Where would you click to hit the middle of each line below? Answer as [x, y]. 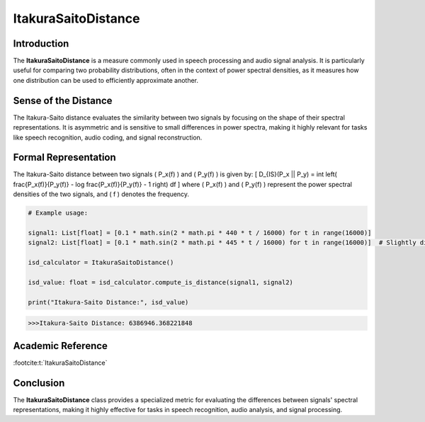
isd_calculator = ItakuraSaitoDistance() [101, 263]
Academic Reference [60, 346]
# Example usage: [58, 213]
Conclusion [39, 383]
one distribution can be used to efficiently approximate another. [106, 80]
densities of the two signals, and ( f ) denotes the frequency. [101, 194]
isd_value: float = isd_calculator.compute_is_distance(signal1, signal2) [161, 282]
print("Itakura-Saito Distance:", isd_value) [108, 302]
